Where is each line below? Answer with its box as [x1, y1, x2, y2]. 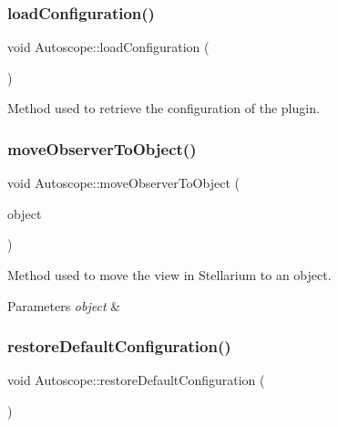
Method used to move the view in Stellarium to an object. [7, 266, 332, 284]
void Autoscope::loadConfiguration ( [7, 37, 210, 57]
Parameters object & [7, 296, 121, 315]
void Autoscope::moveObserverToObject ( [7, 173, 240, 193]
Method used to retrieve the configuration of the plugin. [7, 99, 320, 118]
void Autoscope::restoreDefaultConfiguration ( [7, 370, 265, 390]
